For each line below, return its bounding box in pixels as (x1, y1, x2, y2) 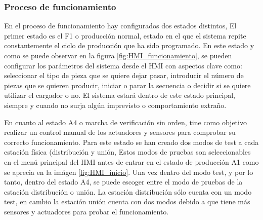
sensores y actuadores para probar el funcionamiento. (4, 206, 169, 216)
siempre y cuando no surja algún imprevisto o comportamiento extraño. (4, 99, 227, 110)
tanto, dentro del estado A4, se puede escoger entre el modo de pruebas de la (4, 176, 243, 187)
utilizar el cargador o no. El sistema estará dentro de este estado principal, (4, 90, 235, 100)
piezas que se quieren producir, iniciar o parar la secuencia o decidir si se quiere (4, 80, 251, 90)
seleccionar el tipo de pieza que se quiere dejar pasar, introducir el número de (4, 70, 244, 81)
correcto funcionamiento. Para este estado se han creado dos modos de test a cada (4, 136, 259, 147)
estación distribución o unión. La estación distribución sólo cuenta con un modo (4, 186, 252, 197)
